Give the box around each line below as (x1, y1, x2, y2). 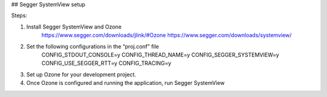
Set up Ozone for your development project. (26, 70, 136, 78)
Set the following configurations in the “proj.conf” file (26, 42, 159, 50)
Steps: (11, 12, 27, 19)
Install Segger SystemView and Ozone (26, 23, 122, 30)
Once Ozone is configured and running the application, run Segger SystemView (26, 79, 225, 87)
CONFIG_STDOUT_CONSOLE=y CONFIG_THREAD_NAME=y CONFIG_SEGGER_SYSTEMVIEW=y (41, 51, 280, 58)
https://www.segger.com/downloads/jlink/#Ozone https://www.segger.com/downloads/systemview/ (41, 32, 292, 39)
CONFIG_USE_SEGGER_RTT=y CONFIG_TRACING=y (41, 59, 172, 67)
